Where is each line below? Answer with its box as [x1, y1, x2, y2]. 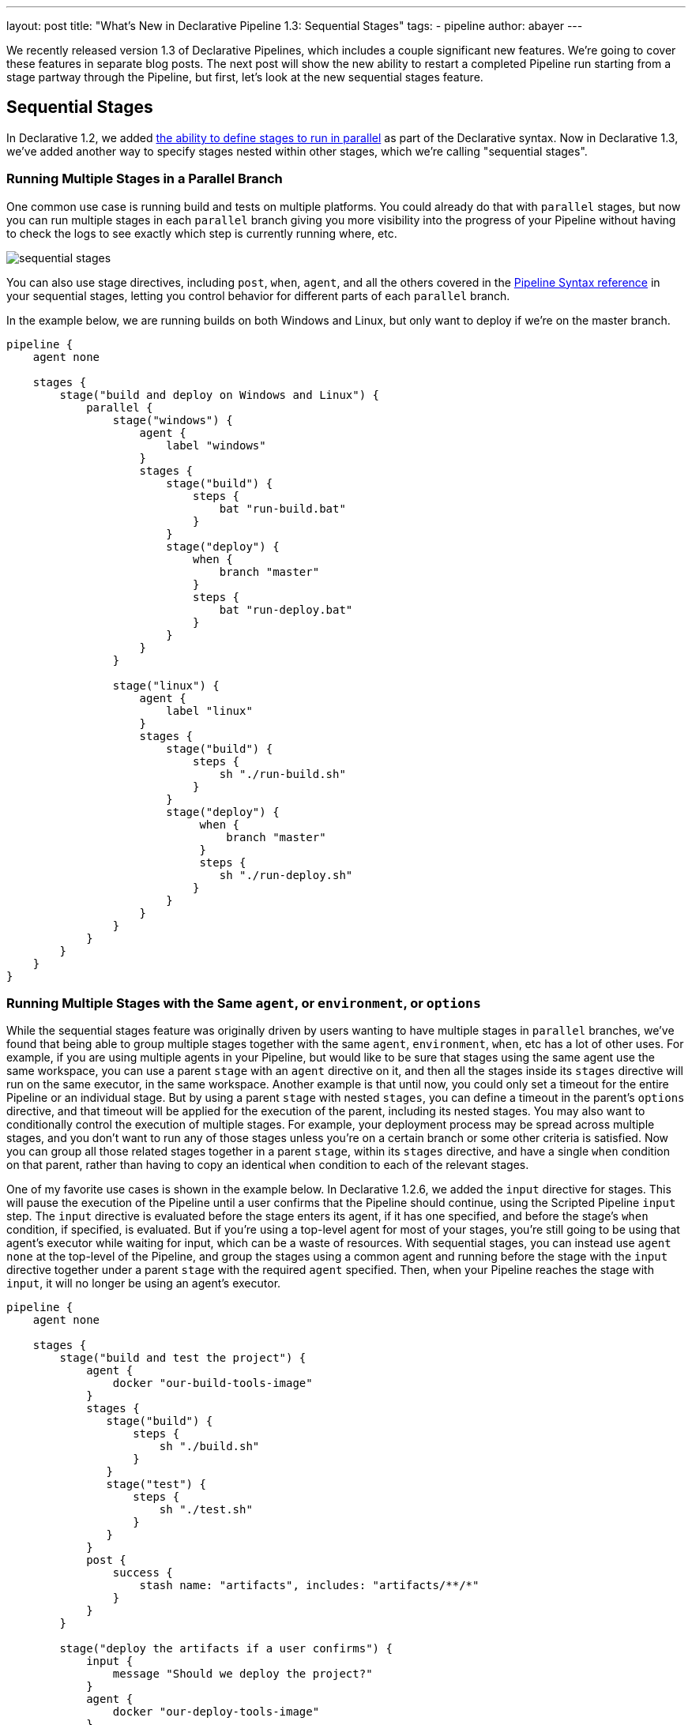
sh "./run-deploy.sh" [219, 868, 353, 881]
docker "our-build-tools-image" [112, 1377, 313, 1390]
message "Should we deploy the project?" [112, 1667, 373, 1681]
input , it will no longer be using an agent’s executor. [6, 1276, 281, 1291]
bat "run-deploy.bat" [219, 603, 353, 616]
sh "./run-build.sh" [219, 767, 346, 780]
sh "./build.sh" [159, 1440, 260, 1453]
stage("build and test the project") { [59, 1351, 307, 1365]
